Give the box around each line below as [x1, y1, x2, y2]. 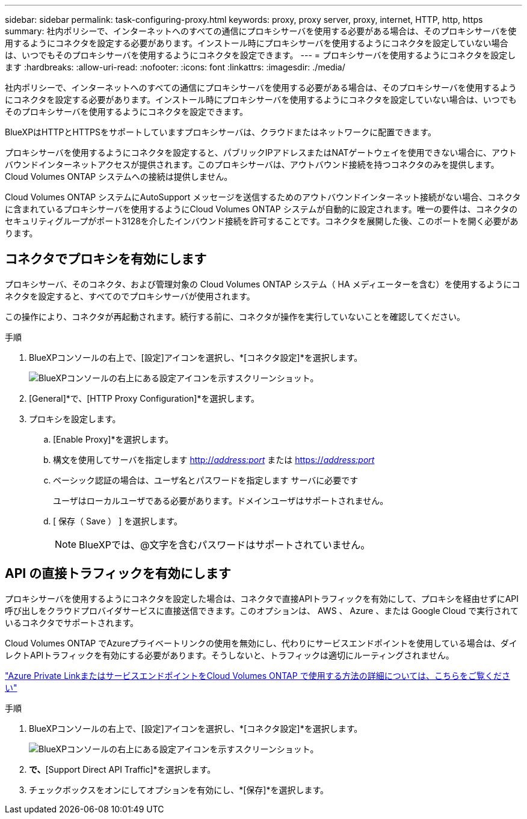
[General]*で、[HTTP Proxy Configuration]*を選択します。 [29, 393, 260, 403]
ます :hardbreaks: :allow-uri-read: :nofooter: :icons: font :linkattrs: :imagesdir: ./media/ [5, 62, 345, 72]
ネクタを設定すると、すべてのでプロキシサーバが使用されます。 [5, 290, 255, 301]
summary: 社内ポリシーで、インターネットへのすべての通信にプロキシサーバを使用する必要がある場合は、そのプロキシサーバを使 [5, 26, 517, 36]
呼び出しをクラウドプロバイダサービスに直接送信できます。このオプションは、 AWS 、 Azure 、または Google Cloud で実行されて [5, 605, 519, 616]
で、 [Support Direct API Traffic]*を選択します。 [29, 764, 216, 775]
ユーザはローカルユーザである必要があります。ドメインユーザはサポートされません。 [53, 495, 389, 506]
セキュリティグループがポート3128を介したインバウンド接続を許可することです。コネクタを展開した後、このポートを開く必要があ [5, 216, 519, 226]
